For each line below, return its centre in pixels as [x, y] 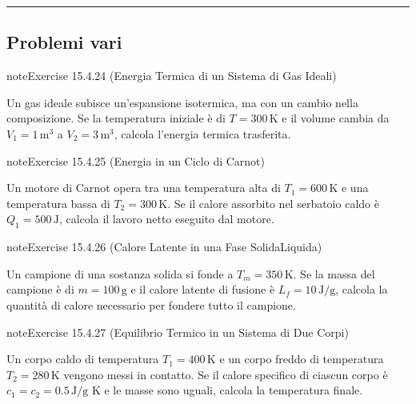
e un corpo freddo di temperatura [302, 359]
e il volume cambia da [336, 118]
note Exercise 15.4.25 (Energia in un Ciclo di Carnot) [136, 160]
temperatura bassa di [58, 203]
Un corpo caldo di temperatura [83, 359]
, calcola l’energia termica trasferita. [202, 133]
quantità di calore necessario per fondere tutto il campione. [151, 304]
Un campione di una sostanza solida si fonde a [120, 273]
